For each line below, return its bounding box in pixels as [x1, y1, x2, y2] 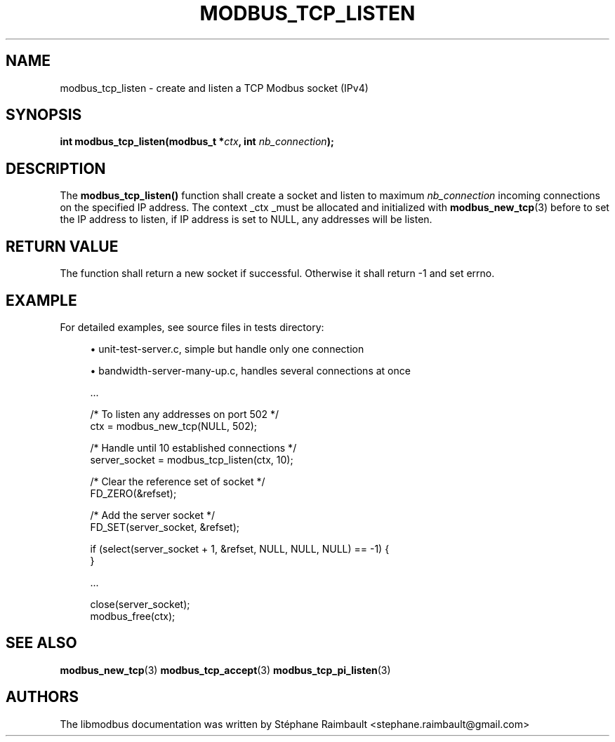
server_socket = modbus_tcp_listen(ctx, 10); [90, 453, 293, 466]
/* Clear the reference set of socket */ [90, 475, 265, 487]
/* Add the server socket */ [90, 508, 215, 521]
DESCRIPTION [6, 159, 106, 177]
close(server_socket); [90, 598, 190, 610]
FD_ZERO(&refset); [90, 487, 177, 499]
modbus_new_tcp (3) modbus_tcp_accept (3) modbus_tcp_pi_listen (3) [60, 663, 391, 676]
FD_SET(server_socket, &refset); [90, 520, 239, 533]
